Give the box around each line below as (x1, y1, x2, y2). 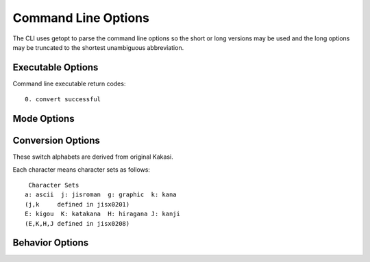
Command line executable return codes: (12, 79, 126, 88)
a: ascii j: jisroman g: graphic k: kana (25, 191, 177, 198)
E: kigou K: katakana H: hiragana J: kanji (25, 210, 181, 218)
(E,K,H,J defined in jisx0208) (25, 220, 130, 227)
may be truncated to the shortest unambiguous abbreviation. (12, 43, 184, 51)
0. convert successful (25, 96, 101, 103)
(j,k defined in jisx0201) (25, 200, 130, 208)
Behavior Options (12, 237, 89, 249)
